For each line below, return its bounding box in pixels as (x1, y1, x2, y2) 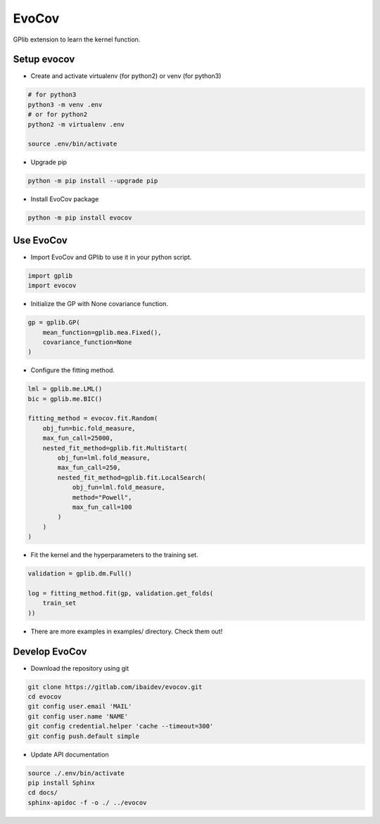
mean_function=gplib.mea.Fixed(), (42, 328, 162, 336)
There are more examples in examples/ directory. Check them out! (30, 627, 223, 635)
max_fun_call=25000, (42, 434, 114, 443)
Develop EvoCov (13, 645, 87, 657)
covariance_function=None (42, 338, 132, 346)
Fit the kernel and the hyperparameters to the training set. (30, 551, 198, 559)
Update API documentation (30, 750, 109, 759)
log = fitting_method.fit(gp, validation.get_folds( (27, 589, 214, 597)
